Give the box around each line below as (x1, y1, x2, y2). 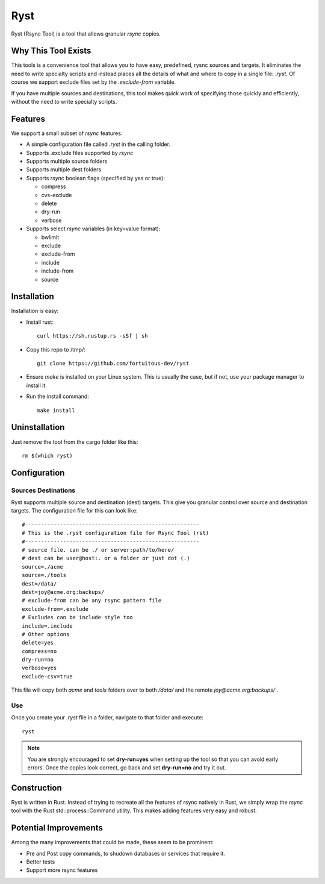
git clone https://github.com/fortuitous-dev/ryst (37, 360, 190, 367)
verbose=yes (22, 665, 57, 672)
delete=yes (22, 639, 54, 646)
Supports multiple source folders (26, 157, 108, 165)
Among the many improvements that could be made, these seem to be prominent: (11, 839, 214, 846)
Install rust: (26, 318, 54, 326)
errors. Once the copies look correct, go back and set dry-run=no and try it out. (27, 763, 226, 771)
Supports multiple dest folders (26, 166, 102, 173)
